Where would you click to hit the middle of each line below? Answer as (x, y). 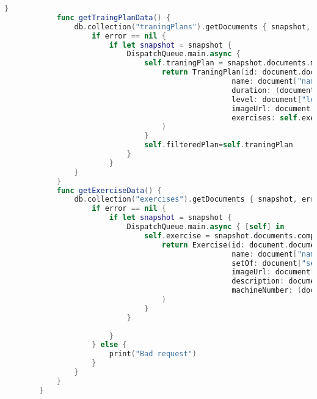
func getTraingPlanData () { (114, 17)
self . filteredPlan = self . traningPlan (219, 145)
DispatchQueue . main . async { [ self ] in (206, 227)
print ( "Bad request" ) (153, 354)
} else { (109, 345)
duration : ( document (273, 90)
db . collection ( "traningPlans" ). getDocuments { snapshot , (192, 27)
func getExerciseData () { (109, 190)
